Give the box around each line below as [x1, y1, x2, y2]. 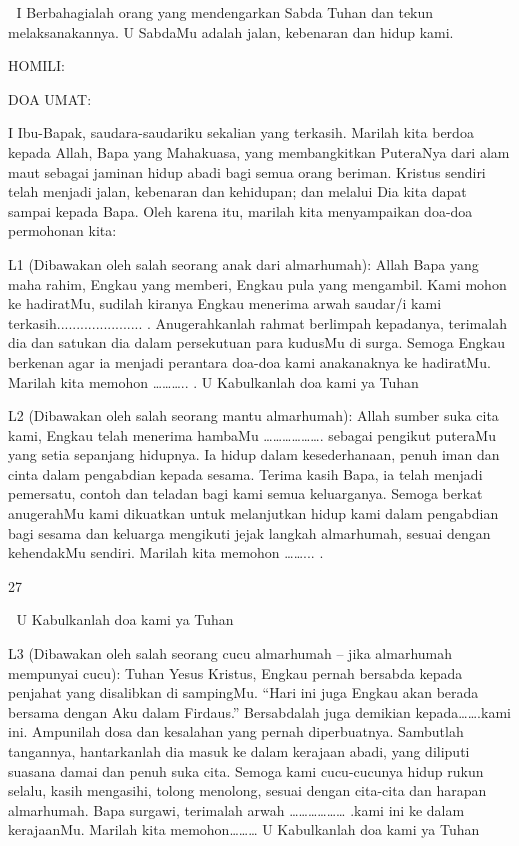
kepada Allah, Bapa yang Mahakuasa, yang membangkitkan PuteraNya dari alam [8, 141, 510, 162]
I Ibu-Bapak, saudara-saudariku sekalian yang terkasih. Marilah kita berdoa [8, 122, 474, 143]
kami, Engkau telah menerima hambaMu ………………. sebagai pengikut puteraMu [8, 424, 496, 445]
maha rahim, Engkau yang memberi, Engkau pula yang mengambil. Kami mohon [8, 273, 507, 294]
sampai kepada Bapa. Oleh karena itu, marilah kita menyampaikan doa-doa [8, 200, 473, 221]
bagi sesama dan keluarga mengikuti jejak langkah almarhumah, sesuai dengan [8, 522, 491, 543]
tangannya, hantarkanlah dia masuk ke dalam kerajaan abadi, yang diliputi [8, 741, 470, 761]
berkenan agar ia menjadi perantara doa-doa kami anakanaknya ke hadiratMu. [8, 351, 491, 372]
